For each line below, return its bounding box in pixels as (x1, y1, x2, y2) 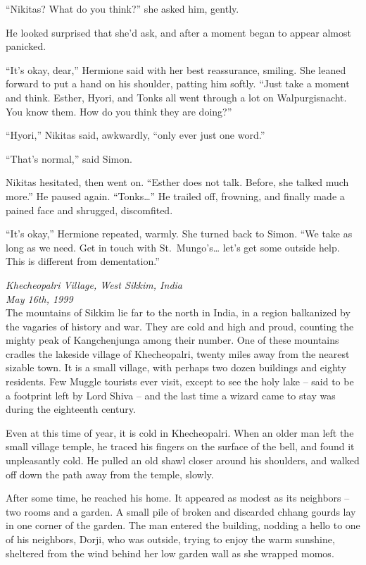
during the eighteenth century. (6, 402, 136, 416)
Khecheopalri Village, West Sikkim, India (6, 277, 182, 292)
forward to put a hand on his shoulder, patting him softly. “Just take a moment (6, 76, 350, 91)
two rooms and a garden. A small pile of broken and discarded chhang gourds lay (6, 504, 356, 519)
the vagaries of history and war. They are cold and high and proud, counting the (6, 318, 354, 333)
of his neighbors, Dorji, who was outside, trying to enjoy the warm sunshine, (6, 532, 335, 546)
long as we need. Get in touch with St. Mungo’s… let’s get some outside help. (6, 240, 340, 254)
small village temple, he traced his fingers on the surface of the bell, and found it (6, 439, 355, 454)
